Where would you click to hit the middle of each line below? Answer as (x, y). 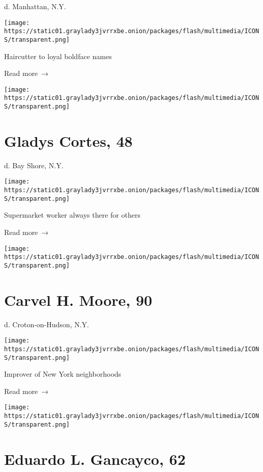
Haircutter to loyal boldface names (58, 56)
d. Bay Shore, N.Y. (34, 165)
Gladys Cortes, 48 (68, 140)
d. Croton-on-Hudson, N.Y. (47, 324)
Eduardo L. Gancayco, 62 (95, 458)
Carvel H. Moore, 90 (78, 299)
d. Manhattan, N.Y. (35, 6)
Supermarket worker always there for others (72, 215)
